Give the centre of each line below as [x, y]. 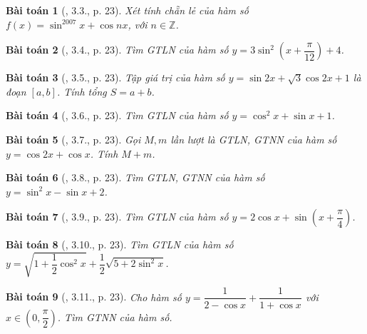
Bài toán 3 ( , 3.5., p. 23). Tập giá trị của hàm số [115, 77]
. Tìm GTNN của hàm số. [115, 317]
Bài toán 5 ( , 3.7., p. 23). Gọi [73, 139]
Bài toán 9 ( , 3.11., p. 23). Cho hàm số [94, 297]
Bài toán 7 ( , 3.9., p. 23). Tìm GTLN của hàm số [117, 217]
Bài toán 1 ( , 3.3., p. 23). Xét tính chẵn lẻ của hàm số [127, 10]
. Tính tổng [82, 91]
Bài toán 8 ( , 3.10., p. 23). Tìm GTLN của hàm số [120, 244]
